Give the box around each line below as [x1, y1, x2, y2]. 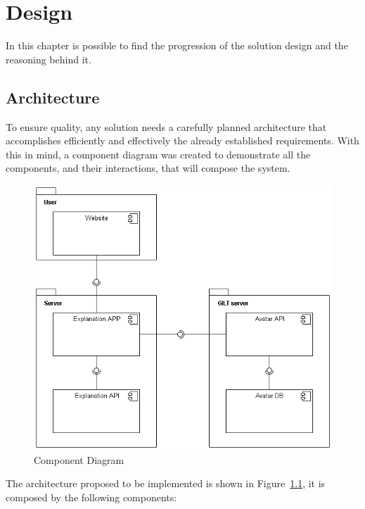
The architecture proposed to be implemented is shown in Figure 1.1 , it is [6, 476, 326, 491]
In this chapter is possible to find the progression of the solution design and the [6, 38, 348, 53]
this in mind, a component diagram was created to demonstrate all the [6, 146, 311, 161]
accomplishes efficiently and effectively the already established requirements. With [6, 133, 359, 148]
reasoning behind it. [6, 51, 91, 66]
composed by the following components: [6, 489, 177, 504]
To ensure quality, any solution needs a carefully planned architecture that [6, 119, 327, 134]
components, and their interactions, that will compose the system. [6, 161, 290, 175]
